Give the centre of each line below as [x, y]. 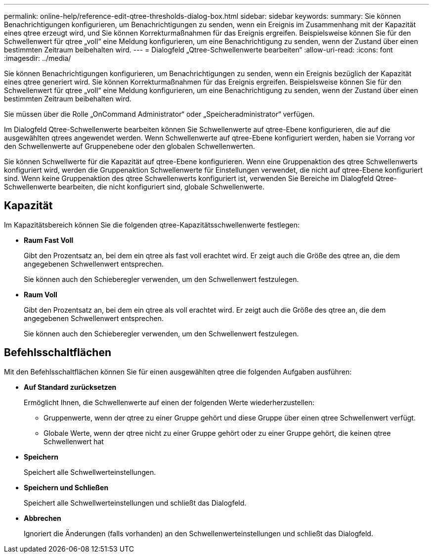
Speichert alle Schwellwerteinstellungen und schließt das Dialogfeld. [135, 503]
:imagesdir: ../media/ [38, 58]
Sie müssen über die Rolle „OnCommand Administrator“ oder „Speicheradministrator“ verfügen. [159, 114]
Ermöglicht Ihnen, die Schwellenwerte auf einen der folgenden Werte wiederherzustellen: [169, 402]
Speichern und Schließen [66, 487]
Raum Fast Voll [49, 240]
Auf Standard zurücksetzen [70, 387]
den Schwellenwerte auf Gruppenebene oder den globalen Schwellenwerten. [130, 146]
